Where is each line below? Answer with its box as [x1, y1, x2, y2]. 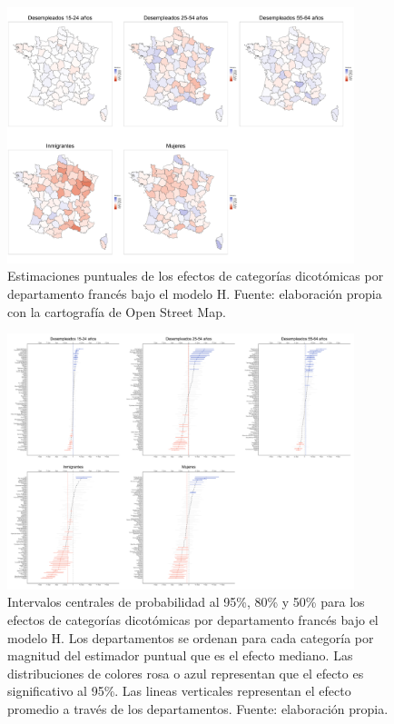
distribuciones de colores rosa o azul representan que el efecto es [7, 663, 364, 682]
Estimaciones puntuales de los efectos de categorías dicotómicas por [7, 266, 384, 285]
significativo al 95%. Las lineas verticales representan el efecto [7, 681, 351, 700]
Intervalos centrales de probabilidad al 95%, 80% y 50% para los [7, 592, 365, 611]
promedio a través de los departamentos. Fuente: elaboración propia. [7, 699, 389, 718]
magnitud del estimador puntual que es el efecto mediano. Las [7, 646, 353, 665]
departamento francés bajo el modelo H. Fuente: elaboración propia [7, 283, 382, 302]
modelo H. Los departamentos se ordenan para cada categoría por [7, 628, 374, 647]
